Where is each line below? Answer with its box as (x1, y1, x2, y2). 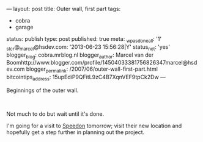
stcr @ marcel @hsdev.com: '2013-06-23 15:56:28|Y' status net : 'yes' (6, 43, 170, 52)
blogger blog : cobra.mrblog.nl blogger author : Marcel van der (6, 51, 154, 60)
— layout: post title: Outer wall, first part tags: (6, 5, 121, 12)
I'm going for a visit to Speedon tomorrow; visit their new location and (6, 122, 182, 129)
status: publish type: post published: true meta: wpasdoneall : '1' (6, 35, 162, 44)
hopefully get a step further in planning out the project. (6, 128, 145, 136)
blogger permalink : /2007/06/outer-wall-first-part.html (26, 65, 158, 74)
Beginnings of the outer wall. (6, 87, 79, 94)
